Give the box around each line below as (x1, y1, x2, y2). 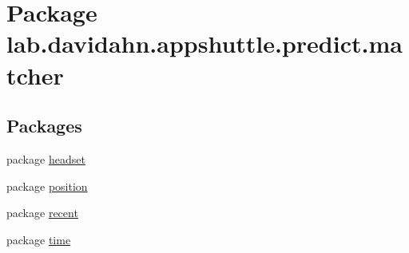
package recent (6, 204, 78, 221)
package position (6, 177, 88, 194)
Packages (6, 113, 82, 138)
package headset (6, 150, 85, 167)
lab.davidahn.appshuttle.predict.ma (6, 27, 403, 60)
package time (6, 231, 71, 247)
